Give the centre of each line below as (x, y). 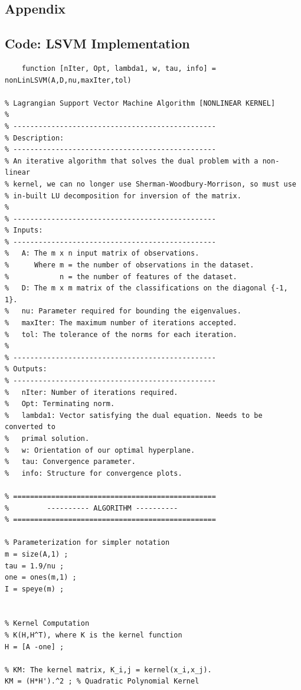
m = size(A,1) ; (37, 554)
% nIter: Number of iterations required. (91, 392)
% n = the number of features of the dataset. (121, 277)
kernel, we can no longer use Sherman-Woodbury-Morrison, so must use (155, 184)
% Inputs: (24, 230)
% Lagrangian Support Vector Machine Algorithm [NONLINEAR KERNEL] (140, 103)
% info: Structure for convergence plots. (94, 473)
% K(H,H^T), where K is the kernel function (94, 635)
